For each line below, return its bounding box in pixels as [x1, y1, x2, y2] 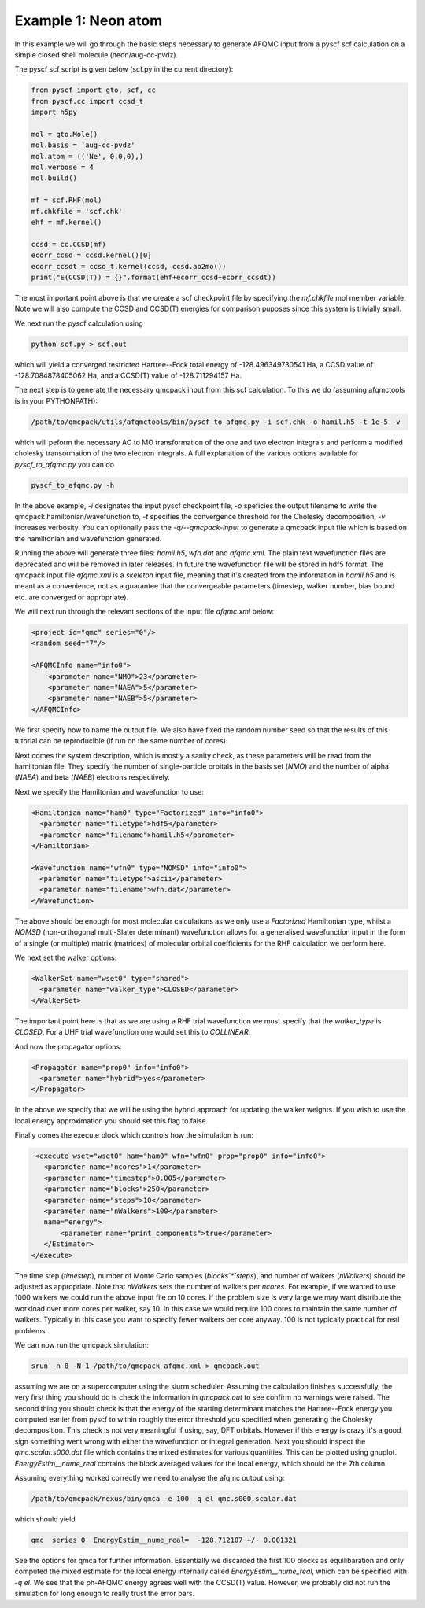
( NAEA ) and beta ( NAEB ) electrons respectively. [14, 773, 171, 782]
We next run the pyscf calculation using [14, 319, 143, 328]
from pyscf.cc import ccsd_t [31, 97, 144, 105]
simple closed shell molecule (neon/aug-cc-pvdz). [14, 50, 179, 59]
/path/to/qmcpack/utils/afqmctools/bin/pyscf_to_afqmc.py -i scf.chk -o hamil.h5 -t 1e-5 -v [31, 417, 401, 426]
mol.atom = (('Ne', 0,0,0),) [31, 152, 144, 160]
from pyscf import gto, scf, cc [31, 86, 157, 94]
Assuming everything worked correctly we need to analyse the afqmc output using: [14, 1473, 285, 1482]
